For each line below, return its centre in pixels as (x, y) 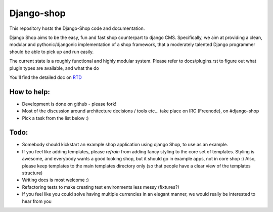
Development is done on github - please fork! (69, 104)
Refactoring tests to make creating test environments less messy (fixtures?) (101, 187)
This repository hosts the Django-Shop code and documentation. (77, 28)
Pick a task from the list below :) (55, 118)
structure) (32, 173)
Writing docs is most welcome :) (56, 180)
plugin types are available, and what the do (54, 68)
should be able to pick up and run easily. (52, 52)
